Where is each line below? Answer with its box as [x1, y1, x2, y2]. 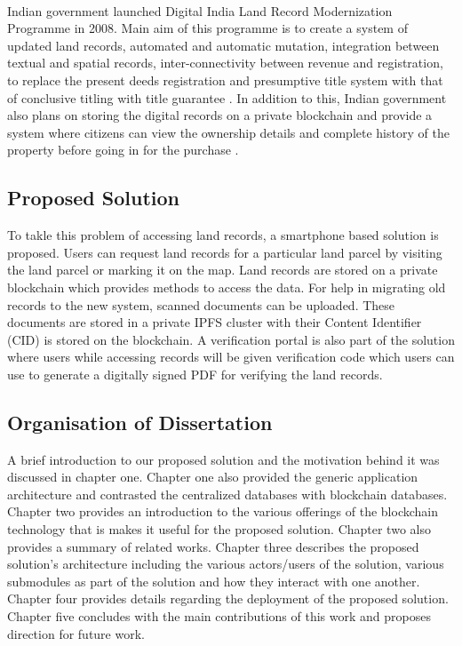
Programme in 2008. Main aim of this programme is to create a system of [7, 19, 408, 37]
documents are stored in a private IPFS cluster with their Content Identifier [7, 313, 422, 331]
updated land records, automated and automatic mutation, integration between [7, 36, 440, 54]
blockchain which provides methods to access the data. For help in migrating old [7, 277, 446, 296]
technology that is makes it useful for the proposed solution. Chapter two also [7, 520, 431, 538]
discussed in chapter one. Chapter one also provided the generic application [7, 467, 418, 486]
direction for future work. [7, 624, 145, 642]
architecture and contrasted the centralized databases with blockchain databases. [7, 484, 448, 503]
